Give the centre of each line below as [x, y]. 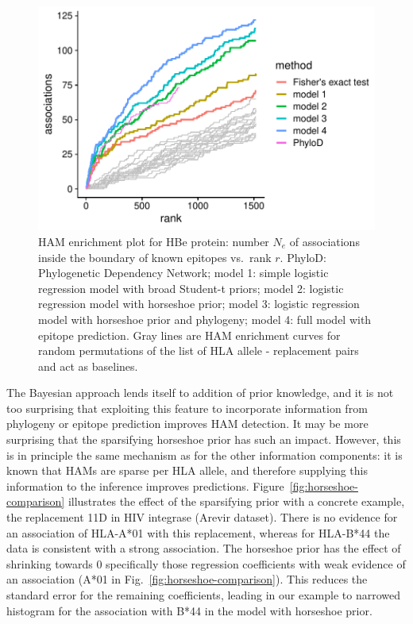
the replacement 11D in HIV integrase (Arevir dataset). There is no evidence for [202, 517]
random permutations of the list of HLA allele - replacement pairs [199, 351]
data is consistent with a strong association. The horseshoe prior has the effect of [204, 548]
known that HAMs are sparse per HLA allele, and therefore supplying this [187, 470]
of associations [324, 241]
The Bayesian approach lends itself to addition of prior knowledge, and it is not [200, 393]
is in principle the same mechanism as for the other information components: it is [205, 455]
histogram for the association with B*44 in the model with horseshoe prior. [189, 610]
